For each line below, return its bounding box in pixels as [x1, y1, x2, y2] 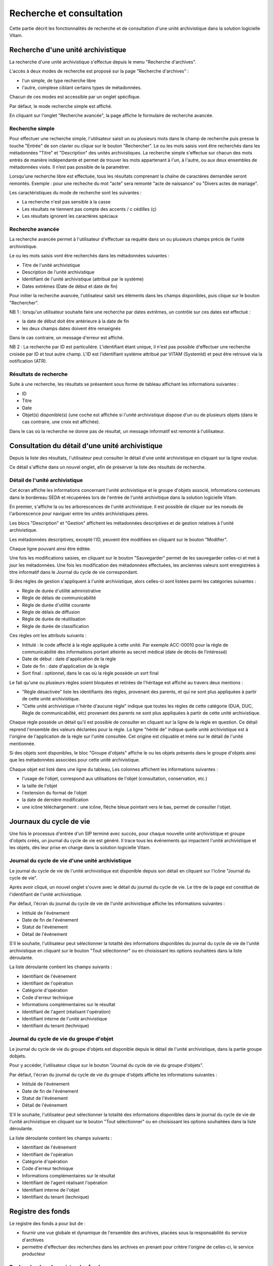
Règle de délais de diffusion [22, 609, 80, 615]
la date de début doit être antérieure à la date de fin [22, 318, 129, 324]
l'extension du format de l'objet [22, 790, 87, 796]
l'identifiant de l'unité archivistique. [9, 891, 83, 897]
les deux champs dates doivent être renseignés [22, 325, 121, 331]
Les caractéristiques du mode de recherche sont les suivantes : [9, 190, 142, 196]
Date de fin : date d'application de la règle [22, 663, 110, 669]
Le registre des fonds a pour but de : [9, 1220, 86, 1227]
